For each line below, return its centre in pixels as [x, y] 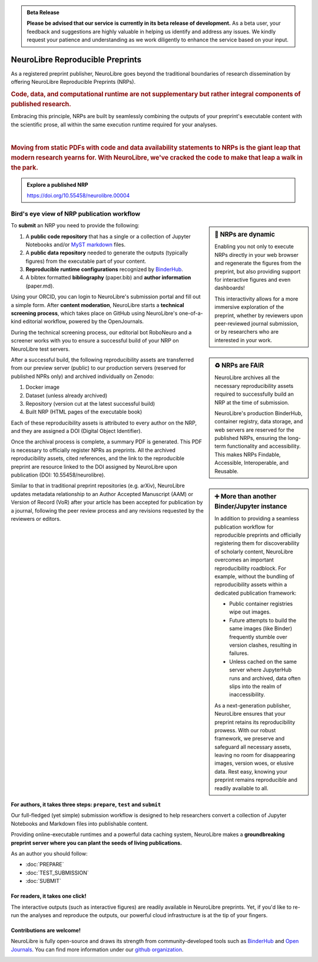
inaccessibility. [247, 694]
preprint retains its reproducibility [255, 722]
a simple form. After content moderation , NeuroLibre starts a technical [97, 305]
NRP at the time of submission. [252, 402]
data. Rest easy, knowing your [251, 771]
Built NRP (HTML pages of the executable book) [84, 412]
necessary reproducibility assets [254, 386]
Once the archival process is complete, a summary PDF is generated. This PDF [107, 442]
